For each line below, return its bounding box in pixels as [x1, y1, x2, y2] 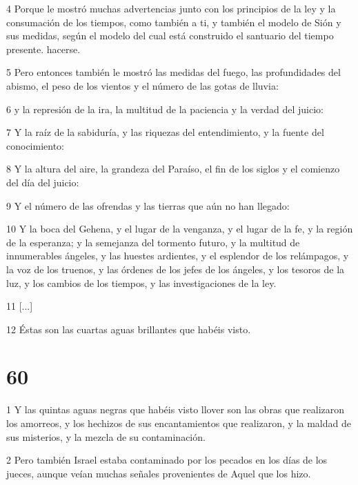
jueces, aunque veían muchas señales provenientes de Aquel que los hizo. [6, 466, 311, 480]
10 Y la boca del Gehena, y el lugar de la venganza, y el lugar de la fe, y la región [6, 221, 353, 236]
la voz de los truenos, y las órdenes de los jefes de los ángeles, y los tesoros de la [6, 261, 345, 276]
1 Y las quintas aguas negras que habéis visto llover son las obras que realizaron [6, 402, 345, 417]
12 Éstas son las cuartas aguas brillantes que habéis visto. [6, 321, 251, 336]
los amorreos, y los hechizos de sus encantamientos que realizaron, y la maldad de [6, 416, 351, 430]
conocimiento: [6, 138, 64, 152]
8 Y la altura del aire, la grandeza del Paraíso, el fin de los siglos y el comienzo [6, 161, 340, 176]
